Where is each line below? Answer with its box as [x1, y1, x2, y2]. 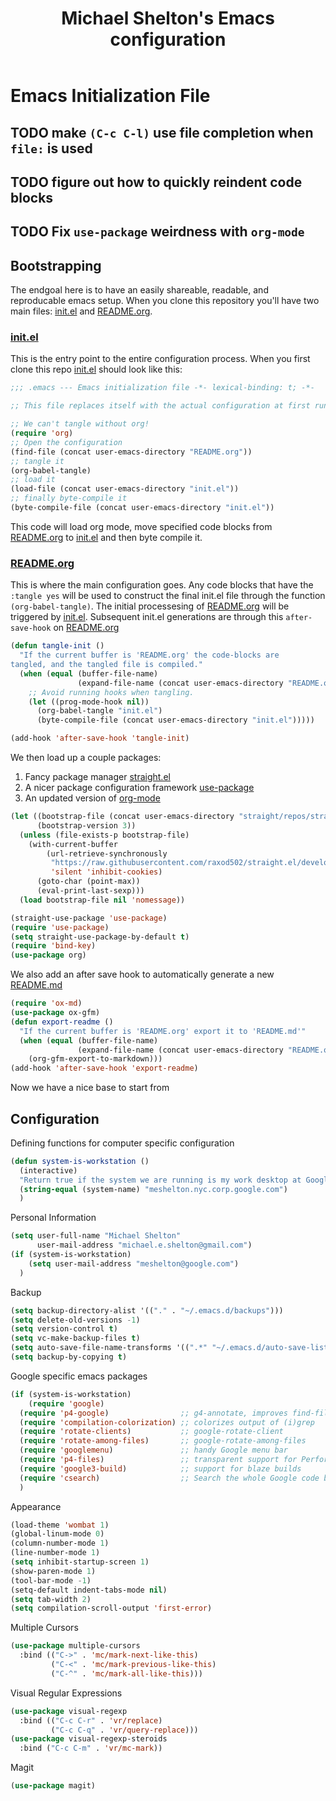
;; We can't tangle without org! [10, 419, 150, 429]
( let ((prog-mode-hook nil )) [28, 697, 150, 707]
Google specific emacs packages [10, 1370, 148, 1382]
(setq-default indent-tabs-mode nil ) [10, 1585, 168, 1595]
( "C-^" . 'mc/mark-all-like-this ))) [50, 1668, 203, 1679]
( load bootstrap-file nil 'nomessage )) [19, 895, 186, 905]
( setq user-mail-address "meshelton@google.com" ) [28, 1258, 240, 1269]
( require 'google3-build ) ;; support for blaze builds [19, 1463, 302, 1474]
